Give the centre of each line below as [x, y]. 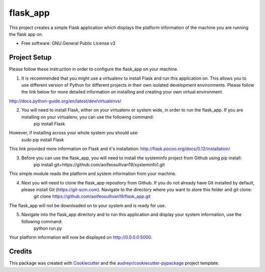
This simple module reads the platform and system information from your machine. [93, 174]
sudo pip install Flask [42, 140]
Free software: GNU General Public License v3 [68, 43]
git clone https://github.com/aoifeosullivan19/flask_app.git [92, 196]
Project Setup [30, 57]
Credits [21, 252]
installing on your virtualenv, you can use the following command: [88, 117]
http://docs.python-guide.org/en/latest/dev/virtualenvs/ [65, 101]
